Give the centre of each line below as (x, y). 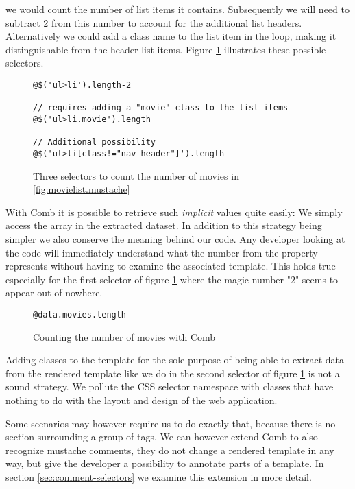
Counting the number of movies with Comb (124, 336)
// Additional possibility (94, 142)
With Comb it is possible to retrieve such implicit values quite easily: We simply (174, 212)
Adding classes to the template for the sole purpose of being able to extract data (175, 360)
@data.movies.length (80, 314)
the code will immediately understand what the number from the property (162, 252)
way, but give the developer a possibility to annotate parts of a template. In (165, 463)
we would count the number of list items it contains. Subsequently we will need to (177, 9)
